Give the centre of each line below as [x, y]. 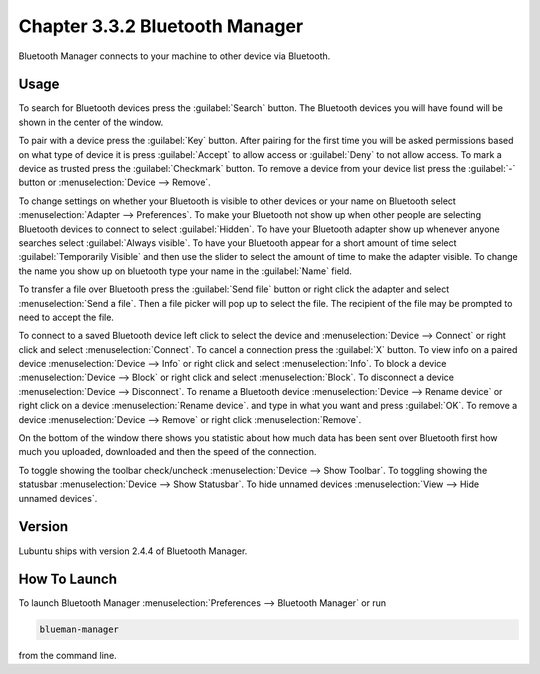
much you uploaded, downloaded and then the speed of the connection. [167, 452]
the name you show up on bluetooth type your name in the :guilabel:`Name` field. [185, 271]
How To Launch [67, 579]
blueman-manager [79, 629]
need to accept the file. [66, 317]
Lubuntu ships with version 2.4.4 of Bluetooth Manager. [133, 551]
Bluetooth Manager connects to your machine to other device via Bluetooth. [174, 56]
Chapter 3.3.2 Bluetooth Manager [161, 26]
